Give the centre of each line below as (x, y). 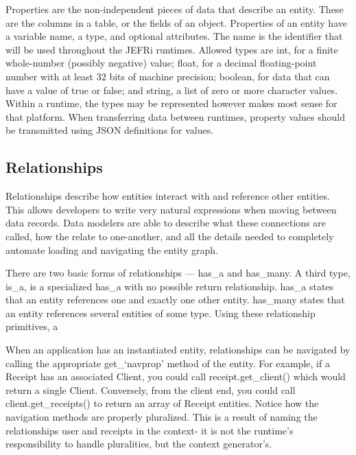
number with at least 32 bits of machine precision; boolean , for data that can (168, 76)
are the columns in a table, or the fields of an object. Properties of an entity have (176, 22)
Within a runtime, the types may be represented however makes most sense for (171, 103)
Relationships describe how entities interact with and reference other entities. (168, 196)
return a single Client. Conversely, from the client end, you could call (151, 389)
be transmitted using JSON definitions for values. (110, 130)
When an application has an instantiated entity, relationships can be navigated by (178, 350)
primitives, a (32, 326)
